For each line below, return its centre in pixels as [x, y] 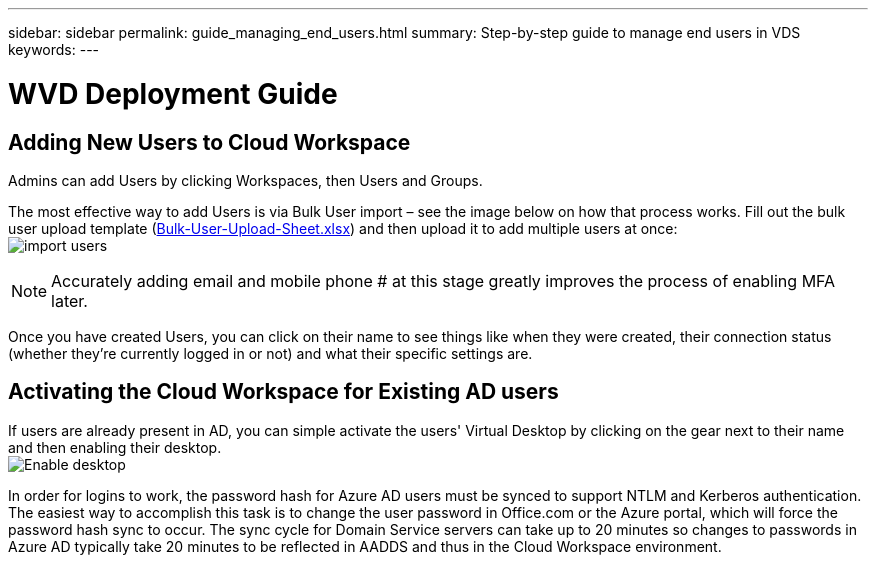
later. [69, 300]
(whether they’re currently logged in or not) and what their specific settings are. [270, 353]
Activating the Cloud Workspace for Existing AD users [283, 392]
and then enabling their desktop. [115, 447]
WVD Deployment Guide [173, 93]
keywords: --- [54, 49]
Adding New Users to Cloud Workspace [209, 142]
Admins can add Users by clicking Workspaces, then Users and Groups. [245, 180]
